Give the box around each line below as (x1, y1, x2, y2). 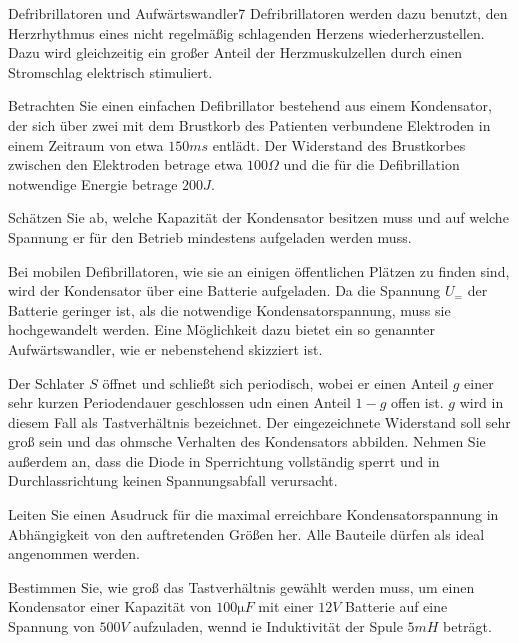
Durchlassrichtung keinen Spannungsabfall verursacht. (8, 470, 338, 491)
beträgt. (443, 616, 492, 637)
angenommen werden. (8, 543, 140, 564)
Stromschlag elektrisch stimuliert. (8, 61, 213, 82)
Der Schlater (8, 372, 85, 393)
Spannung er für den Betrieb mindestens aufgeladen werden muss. (8, 226, 412, 247)
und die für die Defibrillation (283, 154, 460, 175)
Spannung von (8, 616, 95, 637)
